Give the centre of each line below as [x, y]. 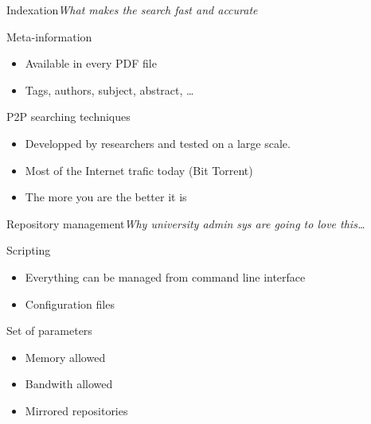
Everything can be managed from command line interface [165, 276]
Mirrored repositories [76, 410]
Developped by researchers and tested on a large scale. [158, 143]
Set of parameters [49, 331]
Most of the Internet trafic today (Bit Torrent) [139, 170]
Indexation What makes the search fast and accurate [132, 10]
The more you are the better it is [106, 197]
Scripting [29, 250]
